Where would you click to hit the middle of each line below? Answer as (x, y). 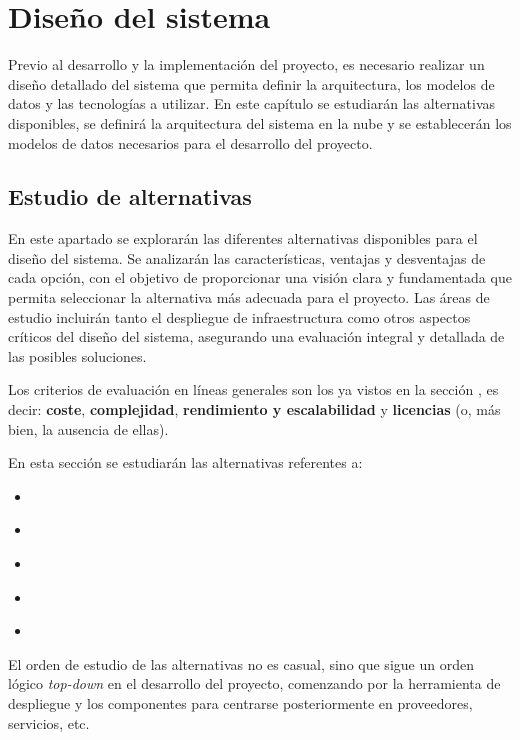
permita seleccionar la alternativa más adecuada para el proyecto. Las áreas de (249, 297)
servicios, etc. (49, 722)
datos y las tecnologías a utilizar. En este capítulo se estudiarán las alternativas (252, 103)
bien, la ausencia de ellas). (88, 428)
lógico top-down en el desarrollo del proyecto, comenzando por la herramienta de (254, 683)
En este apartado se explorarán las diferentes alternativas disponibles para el (243, 238)
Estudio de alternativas (130, 196)
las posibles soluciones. (77, 355)
